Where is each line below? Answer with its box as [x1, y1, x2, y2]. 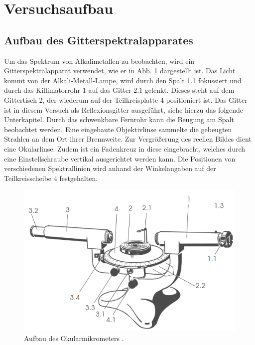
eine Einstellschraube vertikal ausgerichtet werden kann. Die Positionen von [4, 153, 236, 164]
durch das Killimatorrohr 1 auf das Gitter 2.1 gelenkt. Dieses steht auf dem [4, 85, 235, 95]
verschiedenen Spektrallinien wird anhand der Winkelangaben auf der [4, 163, 216, 173]
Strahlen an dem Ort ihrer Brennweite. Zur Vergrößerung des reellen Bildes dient [4, 134, 252, 144]
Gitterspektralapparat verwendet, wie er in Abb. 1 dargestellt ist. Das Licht [4, 65, 236, 76]
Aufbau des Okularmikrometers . [24, 333, 124, 344]
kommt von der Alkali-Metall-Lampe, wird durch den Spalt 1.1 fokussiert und [4, 75, 242, 85]
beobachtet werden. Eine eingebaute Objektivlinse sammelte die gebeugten [4, 124, 232, 134]
